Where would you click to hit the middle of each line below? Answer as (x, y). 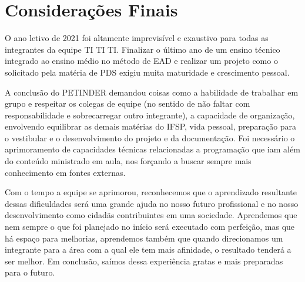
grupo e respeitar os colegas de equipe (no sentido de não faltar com (128, 103)
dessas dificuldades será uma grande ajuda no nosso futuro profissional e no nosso (152, 203)
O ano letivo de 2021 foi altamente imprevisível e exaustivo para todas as (137, 38)
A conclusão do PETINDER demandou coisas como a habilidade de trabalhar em (152, 92)
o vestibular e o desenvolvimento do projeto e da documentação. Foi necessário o (150, 137)
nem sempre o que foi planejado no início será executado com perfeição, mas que (150, 227)
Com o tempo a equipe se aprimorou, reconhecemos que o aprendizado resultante (151, 192)
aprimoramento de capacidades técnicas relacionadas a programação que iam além (152, 149)
